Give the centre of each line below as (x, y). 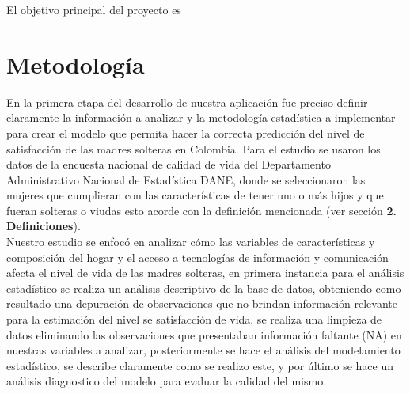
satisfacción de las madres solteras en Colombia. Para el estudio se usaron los (194, 148)
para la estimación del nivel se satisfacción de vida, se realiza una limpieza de (194, 319)
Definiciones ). (44, 226)
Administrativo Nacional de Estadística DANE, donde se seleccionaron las (186, 179)
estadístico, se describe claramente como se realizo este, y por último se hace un (200, 365)
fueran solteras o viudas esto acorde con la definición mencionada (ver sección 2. (201, 210)
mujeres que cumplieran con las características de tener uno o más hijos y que (195, 195)
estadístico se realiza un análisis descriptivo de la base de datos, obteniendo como (204, 288)
